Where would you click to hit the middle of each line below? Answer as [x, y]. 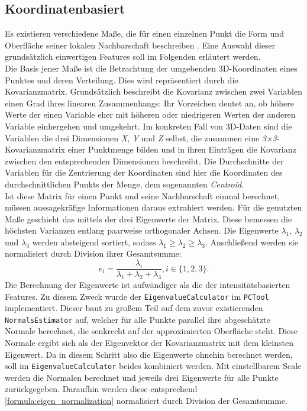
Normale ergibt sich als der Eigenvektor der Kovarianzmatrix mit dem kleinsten [149, 343]
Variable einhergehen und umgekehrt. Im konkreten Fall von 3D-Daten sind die [148, 126]
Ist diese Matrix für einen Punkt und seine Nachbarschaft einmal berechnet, [143, 195]
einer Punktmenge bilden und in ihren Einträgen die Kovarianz [182, 149]
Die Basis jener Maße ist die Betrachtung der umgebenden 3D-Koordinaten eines [151, 68]
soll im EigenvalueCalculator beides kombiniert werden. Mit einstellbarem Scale [153, 366]
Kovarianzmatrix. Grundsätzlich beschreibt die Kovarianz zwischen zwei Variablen [154, 91]
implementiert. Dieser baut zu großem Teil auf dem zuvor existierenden [134, 308]
